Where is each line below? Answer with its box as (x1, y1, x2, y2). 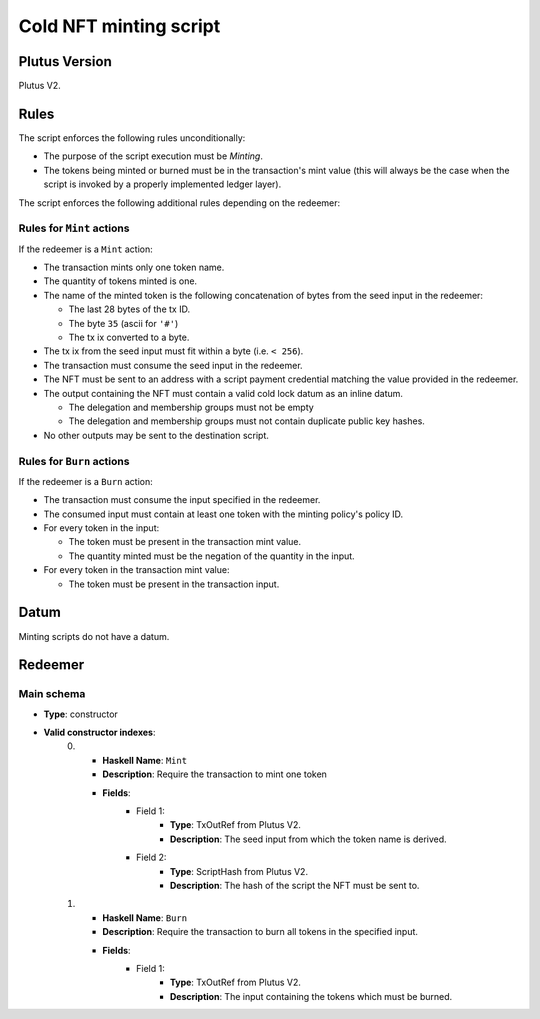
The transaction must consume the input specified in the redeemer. (43, 494, 321, 506)
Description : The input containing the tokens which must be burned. (170, 990, 453, 1002)
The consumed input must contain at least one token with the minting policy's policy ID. (43, 508, 404, 520)
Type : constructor (43, 708, 119, 720)
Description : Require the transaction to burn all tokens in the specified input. (102, 926, 419, 938)
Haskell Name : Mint (102, 754, 188, 766)
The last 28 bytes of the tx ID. (68, 303, 190, 315)
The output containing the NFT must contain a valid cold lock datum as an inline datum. (43, 387, 404, 399)
